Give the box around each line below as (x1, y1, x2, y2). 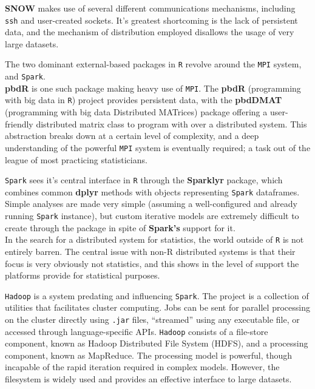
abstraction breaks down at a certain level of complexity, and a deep (5, 129, 259, 142)
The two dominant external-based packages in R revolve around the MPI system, (5, 58, 302, 70)
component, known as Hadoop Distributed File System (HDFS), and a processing (5, 337, 308, 350)
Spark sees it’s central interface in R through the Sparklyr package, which (5, 174, 283, 186)
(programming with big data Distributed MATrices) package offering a (5, 106, 268, 118)
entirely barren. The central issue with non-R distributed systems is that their (5, 245, 296, 257)
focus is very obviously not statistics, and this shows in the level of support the (5, 257, 299, 269)
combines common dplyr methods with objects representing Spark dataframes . (5, 185, 300, 198)
